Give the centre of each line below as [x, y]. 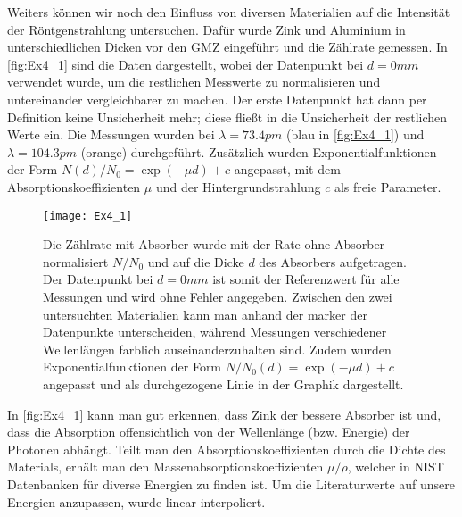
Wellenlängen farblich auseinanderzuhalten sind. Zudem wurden [217, 349]
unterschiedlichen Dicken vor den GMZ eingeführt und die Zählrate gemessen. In [227, 47]
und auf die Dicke [196, 261]
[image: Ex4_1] [88, 216]
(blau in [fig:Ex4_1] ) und [355, 134]
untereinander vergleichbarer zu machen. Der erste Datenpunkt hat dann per [217, 99]
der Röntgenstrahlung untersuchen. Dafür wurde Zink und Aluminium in [206, 29]
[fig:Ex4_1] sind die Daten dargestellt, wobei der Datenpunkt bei [186, 64]
